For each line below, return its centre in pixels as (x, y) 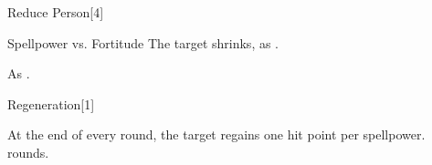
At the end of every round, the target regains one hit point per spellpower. (216, 134)
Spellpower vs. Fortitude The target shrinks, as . (143, 42)
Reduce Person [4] (56, 12)
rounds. (28, 152)
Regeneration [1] (51, 103)
